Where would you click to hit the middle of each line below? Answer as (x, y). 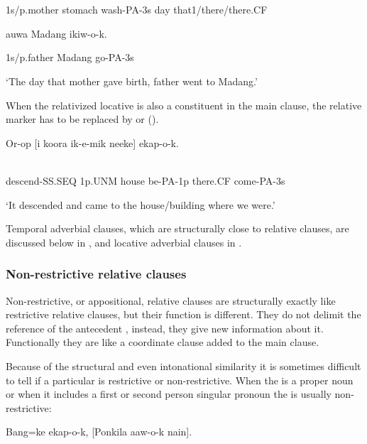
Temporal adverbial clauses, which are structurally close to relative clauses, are (177, 228)
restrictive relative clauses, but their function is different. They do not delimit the (183, 314)
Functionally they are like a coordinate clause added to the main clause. (163, 342)
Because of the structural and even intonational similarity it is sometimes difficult (183, 366)
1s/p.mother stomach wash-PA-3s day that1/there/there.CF (137, 10)
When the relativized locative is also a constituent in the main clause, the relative (184, 105)
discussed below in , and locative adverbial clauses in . (124, 242)
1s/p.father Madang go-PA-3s (70, 57)
